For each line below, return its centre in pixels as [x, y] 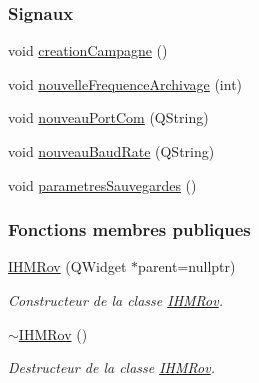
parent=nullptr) [187, 266]
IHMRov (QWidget [67, 266]
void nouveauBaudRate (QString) [111, 151]
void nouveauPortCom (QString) [108, 117]
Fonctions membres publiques [129, 229]
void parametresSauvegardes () [102, 184]
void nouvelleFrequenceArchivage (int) [125, 83]
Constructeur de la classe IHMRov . [116, 300]
